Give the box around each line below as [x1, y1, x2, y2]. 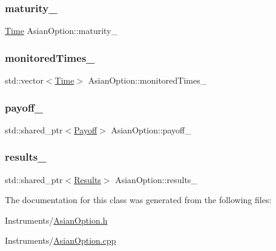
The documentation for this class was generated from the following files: [5, 193, 272, 206]
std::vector [5, 74, 44, 87]
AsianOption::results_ [115, 173, 197, 186]
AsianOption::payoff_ [111, 123, 191, 136]
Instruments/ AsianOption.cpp [5, 234, 116, 247]
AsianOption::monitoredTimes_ [88, 74, 207, 87]
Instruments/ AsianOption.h [5, 213, 108, 226]
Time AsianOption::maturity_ [5, 24, 118, 37]
